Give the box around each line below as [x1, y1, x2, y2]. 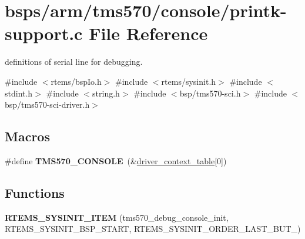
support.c [5, 21, 83, 45]
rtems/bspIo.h [51, 75, 102, 87]
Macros [5, 127, 50, 145]
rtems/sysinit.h [161, 75, 216, 87]
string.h [92, 87, 120, 99]
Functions [5, 183, 65, 201]
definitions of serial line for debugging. [5, 55, 143, 68]
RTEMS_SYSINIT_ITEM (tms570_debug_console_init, [5, 211, 229, 223]
